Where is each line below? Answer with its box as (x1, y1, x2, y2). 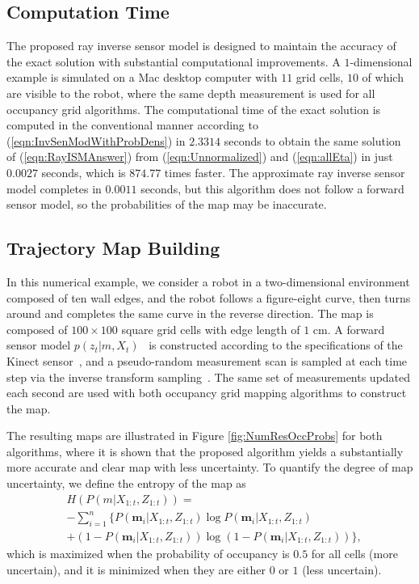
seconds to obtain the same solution (224, 132, 401, 149)
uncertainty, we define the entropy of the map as (6, 475, 246, 492)
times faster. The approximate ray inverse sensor (164, 163, 405, 180)
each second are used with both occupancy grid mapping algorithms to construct (6, 384, 407, 401)
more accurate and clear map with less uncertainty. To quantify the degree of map (6, 459, 413, 476)
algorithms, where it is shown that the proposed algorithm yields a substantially (6, 442, 404, 459)
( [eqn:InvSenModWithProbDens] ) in (6, 132, 186, 149)
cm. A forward (312, 320, 385, 337)
